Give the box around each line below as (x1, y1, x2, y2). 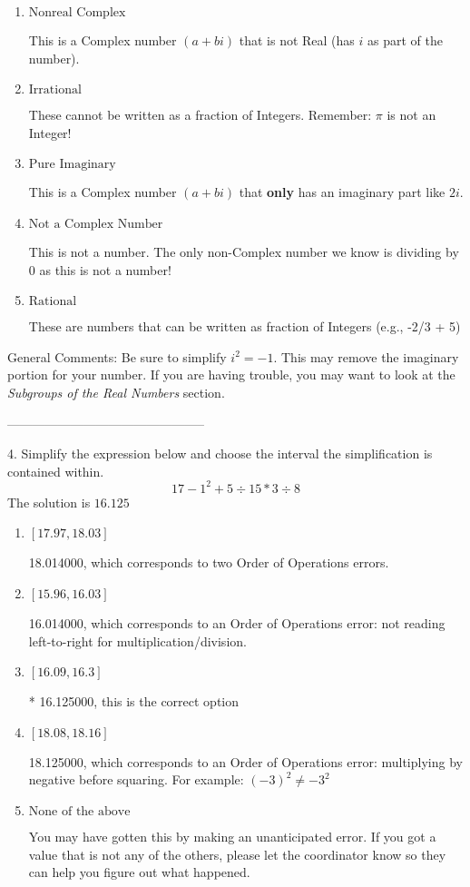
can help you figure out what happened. (28, 862, 250, 882)
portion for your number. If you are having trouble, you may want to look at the (7, 365, 455, 384)
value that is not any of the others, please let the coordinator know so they (28, 844, 446, 863)
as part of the (367, 31, 443, 49)
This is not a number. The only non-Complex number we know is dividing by (28, 241, 459, 261)
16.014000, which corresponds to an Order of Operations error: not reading (28, 614, 446, 632)
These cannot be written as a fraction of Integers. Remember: (28, 105, 372, 124)
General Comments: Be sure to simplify (7, 347, 227, 366)
